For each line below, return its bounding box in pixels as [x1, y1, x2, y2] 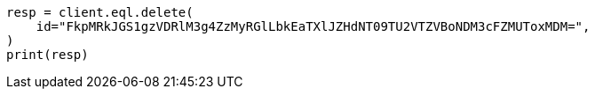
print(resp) [6, 48, 89, 62]
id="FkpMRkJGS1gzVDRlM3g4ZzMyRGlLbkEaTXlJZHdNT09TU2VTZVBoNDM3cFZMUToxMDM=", [36, 19, 591, 33]
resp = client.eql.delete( [6, 5, 194, 19]
